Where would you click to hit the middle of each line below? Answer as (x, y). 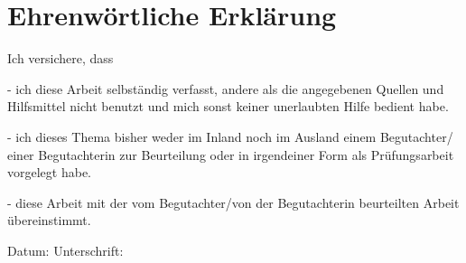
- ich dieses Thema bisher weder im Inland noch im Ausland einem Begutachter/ (230, 136)
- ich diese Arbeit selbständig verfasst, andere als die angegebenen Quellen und (226, 88)
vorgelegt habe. (49, 172)
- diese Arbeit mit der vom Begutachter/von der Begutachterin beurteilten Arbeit (233, 202)
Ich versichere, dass (61, 58)
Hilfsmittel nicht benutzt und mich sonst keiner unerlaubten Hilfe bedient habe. (228, 106)
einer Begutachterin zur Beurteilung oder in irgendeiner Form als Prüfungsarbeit (231, 154)
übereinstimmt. (49, 220)
